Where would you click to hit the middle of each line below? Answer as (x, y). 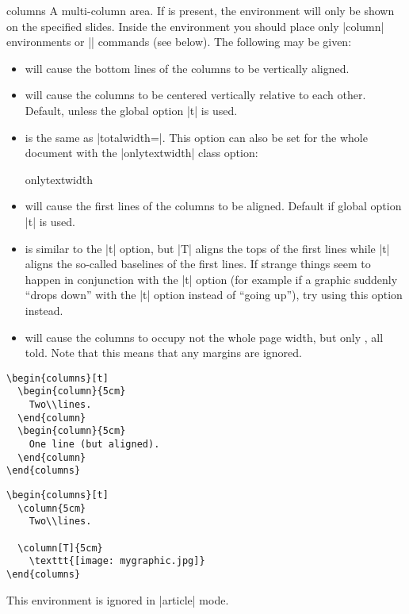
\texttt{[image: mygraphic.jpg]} (117, 561)
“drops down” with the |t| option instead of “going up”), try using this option (214, 295)
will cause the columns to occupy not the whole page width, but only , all (204, 337)
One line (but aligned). (94, 444)
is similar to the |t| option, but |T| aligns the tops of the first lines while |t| (207, 248)
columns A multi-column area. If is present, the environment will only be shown (201, 10)
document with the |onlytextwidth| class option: (141, 153)
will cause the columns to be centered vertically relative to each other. (195, 95)
